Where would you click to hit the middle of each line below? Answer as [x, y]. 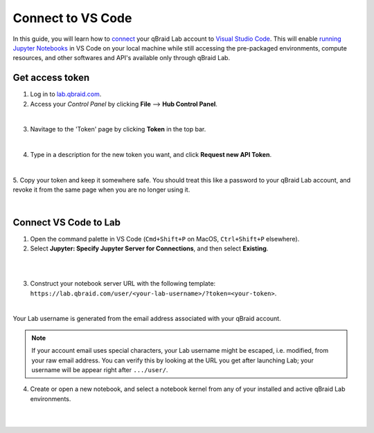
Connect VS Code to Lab [67, 222]
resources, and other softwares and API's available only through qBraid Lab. [122, 58]
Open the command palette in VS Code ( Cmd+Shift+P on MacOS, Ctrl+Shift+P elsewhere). [165, 239]
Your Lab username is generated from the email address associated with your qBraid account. [147, 319]
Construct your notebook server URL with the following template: [123, 284]
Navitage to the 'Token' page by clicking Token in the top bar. [118, 129]
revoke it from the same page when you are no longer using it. [101, 190]
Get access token [51, 78]
